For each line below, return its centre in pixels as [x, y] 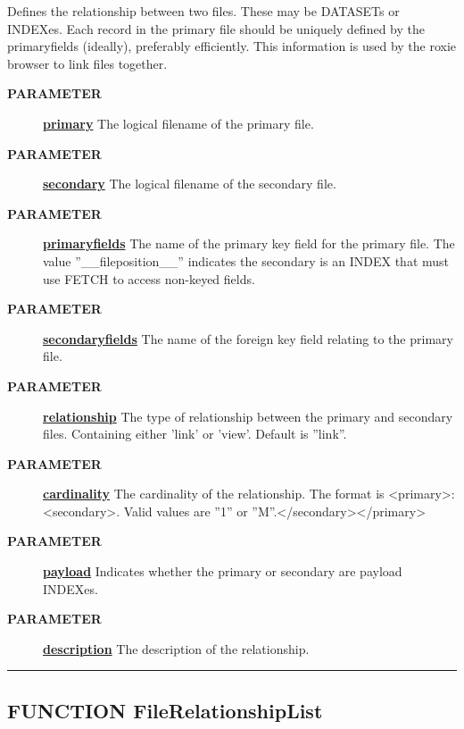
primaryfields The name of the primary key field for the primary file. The [249, 243]
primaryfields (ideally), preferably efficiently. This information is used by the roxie [232, 46]
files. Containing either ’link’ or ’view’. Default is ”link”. [195, 434]
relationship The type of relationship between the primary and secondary [248, 416]
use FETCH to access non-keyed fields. [149, 278]
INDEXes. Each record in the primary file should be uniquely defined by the [216, 28]
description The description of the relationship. [176, 648]
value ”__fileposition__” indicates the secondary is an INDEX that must [246, 260]
